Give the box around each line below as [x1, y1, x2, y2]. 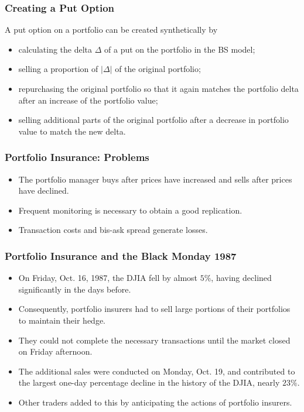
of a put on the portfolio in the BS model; [104, 43, 255, 55]
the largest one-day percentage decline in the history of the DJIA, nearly [18, 376, 280, 389]
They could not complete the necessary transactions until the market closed [18, 334, 291, 346]
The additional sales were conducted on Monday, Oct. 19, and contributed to [18, 365, 295, 377]
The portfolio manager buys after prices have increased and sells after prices [18, 173, 292, 185]
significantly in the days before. [18, 283, 131, 295]
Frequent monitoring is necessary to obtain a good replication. [18, 204, 242, 216]
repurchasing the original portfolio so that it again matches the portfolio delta [18, 83, 299, 94]
